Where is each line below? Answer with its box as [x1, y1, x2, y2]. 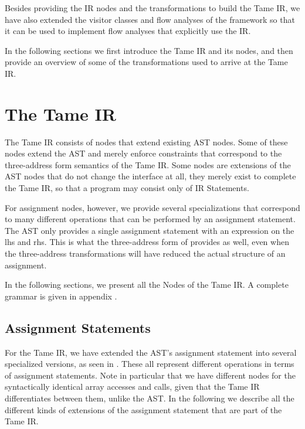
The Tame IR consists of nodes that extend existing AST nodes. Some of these [5, 135, 288, 148]
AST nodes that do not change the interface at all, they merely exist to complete [5, 170, 296, 182]
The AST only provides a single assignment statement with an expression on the [5, 224, 294, 236]
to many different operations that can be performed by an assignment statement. [5, 213, 296, 225]
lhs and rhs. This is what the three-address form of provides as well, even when [5, 236, 289, 248]
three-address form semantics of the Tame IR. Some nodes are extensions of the [5, 158, 291, 171]
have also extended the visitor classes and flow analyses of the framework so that [5, 13, 295, 25]
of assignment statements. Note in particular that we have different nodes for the [5, 369, 296, 381]
